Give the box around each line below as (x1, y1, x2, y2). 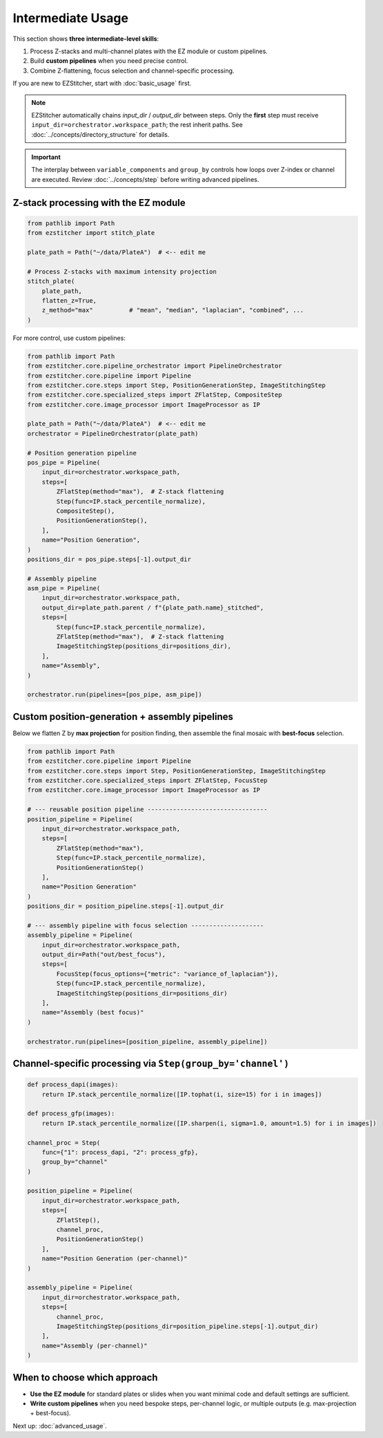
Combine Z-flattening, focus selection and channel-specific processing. (30, 66, 235, 75)
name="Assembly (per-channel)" (41, 1341, 148, 1350)
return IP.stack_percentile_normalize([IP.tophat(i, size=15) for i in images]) (41, 1090, 322, 1098)
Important (31, 153, 61, 162)
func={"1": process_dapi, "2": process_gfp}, (41, 1148, 199, 1156)
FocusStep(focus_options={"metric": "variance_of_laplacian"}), (56, 969, 279, 978)
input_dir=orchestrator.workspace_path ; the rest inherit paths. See (31, 121, 243, 129)
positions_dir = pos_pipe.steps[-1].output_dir (27, 555, 191, 563)
